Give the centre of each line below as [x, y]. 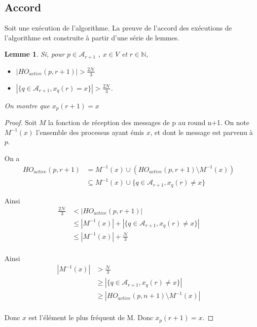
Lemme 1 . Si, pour [35, 54]
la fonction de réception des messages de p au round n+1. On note [149, 122]
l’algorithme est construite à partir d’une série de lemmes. [92, 37]
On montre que [27, 105]
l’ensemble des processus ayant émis [90, 132]
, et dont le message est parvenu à [202, 132]
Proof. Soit [21, 122]
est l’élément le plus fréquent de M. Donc [91, 317]
